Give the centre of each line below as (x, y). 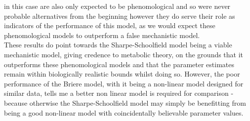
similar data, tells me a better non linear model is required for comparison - (119, 93)
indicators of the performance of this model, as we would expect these (110, 25)
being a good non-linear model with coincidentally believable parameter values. (124, 112)
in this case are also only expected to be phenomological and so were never (117, 6)
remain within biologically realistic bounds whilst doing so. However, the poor (122, 74)
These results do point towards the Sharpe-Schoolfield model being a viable (118, 45)
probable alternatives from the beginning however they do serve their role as (120, 16)
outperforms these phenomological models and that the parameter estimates (119, 64)
